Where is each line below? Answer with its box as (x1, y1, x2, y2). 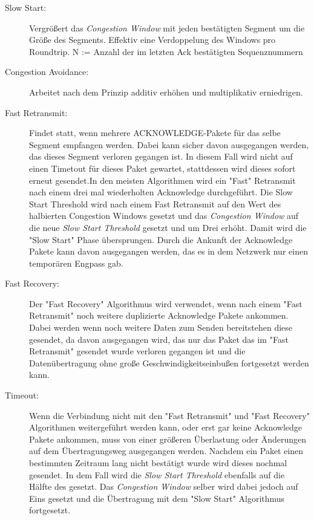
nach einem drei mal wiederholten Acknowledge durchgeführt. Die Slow (29, 186, 293, 198)
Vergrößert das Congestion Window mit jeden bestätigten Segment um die (29, 21, 305, 34)
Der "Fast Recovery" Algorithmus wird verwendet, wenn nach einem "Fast (29, 297, 303, 310)
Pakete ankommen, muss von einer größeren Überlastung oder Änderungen (29, 432, 306, 445)
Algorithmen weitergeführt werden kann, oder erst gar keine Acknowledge (29, 421, 303, 434)
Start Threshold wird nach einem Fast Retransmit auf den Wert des (29, 197, 281, 210)
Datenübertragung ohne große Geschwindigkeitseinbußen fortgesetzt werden (29, 356, 309, 369)
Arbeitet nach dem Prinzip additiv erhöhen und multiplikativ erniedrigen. (29, 85, 303, 98)
